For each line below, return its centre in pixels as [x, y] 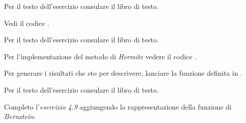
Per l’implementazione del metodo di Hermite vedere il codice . [100, 56]
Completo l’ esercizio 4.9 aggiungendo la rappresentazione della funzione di [118, 106]
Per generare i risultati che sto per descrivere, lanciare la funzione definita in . [123, 73]
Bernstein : [20, 116]
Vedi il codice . [27, 23]
